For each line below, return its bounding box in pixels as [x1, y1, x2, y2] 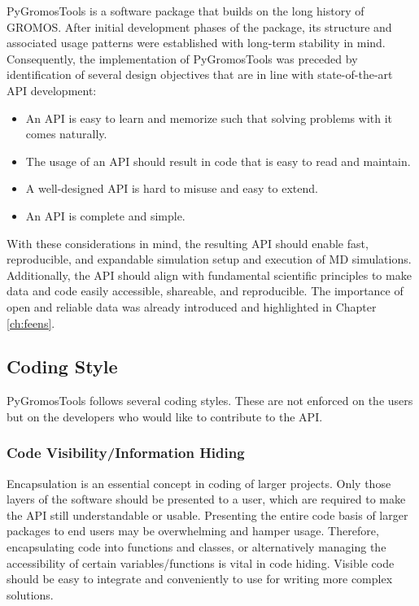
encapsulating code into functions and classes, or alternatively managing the [7, 538, 386, 556]
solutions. [7, 586, 54, 603]
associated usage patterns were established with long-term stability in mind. [7, 34, 386, 51]
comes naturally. [25, 125, 107, 142]
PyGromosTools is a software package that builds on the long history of [7, 2, 364, 19]
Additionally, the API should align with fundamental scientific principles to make [7, 266, 412, 283]
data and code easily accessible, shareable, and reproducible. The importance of [7, 282, 404, 299]
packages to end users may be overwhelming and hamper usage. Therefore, [7, 522, 379, 539]
